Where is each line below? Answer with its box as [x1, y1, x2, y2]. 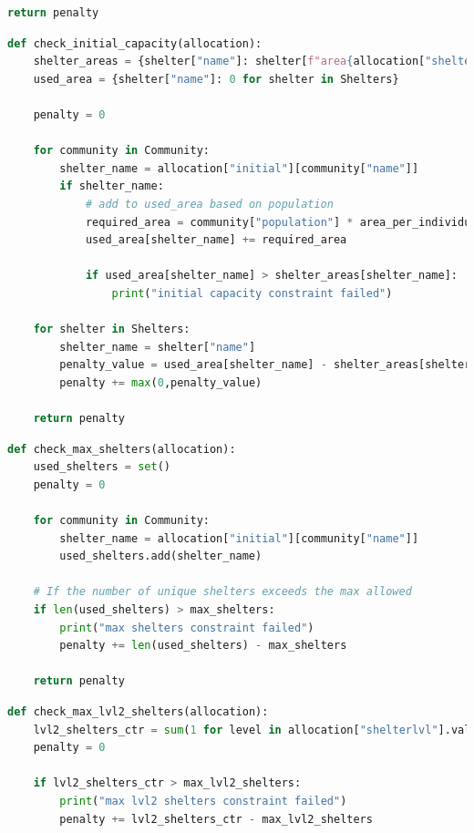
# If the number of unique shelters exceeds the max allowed [33, 585, 412, 599]
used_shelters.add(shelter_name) [59, 550, 263, 563]
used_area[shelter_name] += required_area [85, 233, 347, 247]
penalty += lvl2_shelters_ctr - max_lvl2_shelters [59, 812, 373, 826]
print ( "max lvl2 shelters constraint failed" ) [59, 794, 347, 807]
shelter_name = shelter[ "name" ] [59, 340, 256, 354]
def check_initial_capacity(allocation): [7, 36, 263, 50]
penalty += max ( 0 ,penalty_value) [59, 375, 263, 389]
